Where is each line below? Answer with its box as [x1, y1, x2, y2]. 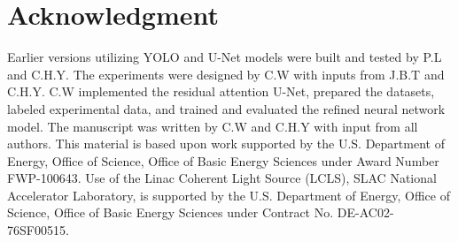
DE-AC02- [337, 203, 394, 222]
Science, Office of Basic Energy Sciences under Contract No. [7, 203, 334, 222]
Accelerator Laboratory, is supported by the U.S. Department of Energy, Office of [7, 185, 450, 204]
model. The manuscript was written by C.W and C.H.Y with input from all [7, 117, 418, 135]
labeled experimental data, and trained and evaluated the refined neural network [7, 99, 446, 117]
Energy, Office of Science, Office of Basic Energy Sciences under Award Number [7, 151, 439, 170]
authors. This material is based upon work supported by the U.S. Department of [7, 134, 445, 153]
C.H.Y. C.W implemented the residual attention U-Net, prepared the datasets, [7, 82, 435, 101]
